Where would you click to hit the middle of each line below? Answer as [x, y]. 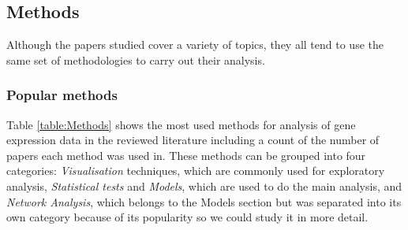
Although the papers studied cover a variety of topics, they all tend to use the [195, 45]
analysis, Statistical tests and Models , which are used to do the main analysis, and [204, 185]
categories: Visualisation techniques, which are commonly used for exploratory [196, 171]
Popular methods [62, 95]
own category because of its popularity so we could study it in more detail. [187, 217]
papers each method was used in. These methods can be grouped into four [186, 155]
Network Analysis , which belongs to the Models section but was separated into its [204, 201]
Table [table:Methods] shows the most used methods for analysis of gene [181, 124]
